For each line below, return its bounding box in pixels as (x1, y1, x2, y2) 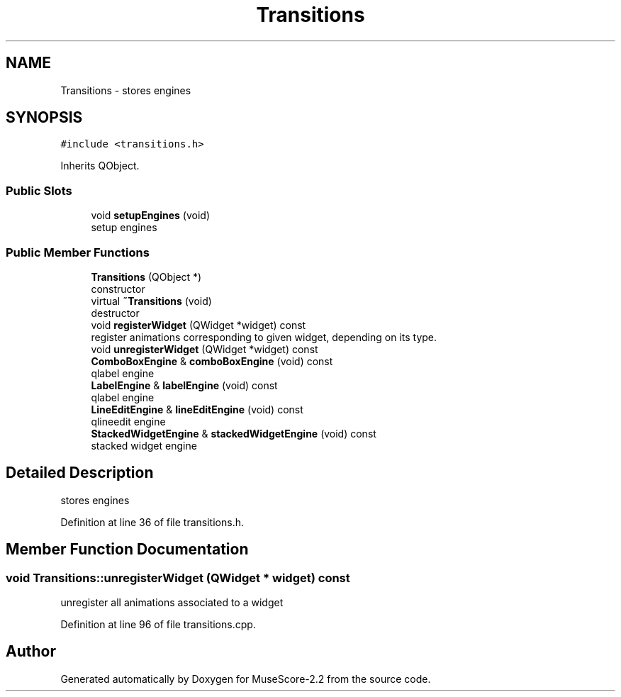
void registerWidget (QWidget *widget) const (91, 318, 306, 331)
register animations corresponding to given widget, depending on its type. (91, 330, 437, 343)
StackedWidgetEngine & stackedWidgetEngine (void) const (91, 427, 376, 440)
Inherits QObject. (60, 160, 140, 172)
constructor (91, 282, 145, 295)
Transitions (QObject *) (91, 270, 202, 283)
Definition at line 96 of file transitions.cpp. (60, 618, 256, 630)
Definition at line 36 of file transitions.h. (60, 515, 244, 528)
